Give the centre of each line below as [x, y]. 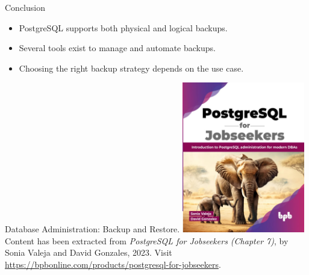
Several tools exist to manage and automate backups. [117, 48]
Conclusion [25, 7]
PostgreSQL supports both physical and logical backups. [123, 27]
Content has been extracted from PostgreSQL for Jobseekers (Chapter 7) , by [147, 240]
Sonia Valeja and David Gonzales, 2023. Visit [89, 252]
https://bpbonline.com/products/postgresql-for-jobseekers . [113, 264]
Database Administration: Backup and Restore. [92, 229]
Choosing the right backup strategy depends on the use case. [131, 68]
